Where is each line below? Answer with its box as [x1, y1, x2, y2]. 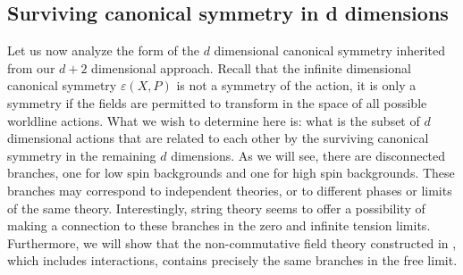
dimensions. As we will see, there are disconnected [171, 146, 446, 164]
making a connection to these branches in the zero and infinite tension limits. [7, 216, 431, 235]
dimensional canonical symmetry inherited [214, 41, 446, 60]
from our [7, 58, 55, 77]
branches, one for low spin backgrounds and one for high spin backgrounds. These [7, 163, 455, 182]
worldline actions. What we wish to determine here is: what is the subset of [7, 111, 420, 129]
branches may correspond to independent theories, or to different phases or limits [7, 180, 452, 199]
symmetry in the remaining [7, 146, 156, 164]
